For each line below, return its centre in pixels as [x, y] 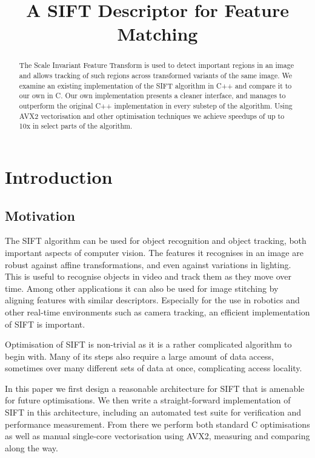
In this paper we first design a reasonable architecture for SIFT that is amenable [155, 388]
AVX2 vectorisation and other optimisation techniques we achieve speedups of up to [152, 116]
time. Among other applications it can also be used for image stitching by [142, 288]
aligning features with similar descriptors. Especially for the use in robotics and [152, 300]
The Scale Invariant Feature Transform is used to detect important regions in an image [156, 65]
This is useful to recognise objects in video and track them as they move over [148, 276]
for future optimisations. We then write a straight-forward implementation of [148, 400]
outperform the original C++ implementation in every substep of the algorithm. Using [156, 105]
